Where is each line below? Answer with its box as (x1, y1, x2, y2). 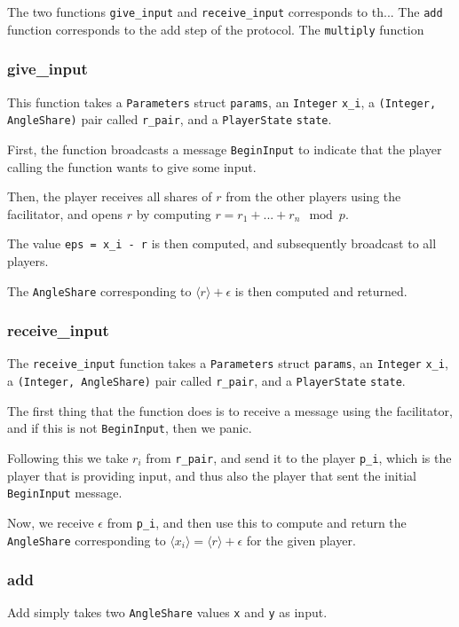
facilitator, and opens (7, 204, 123, 223)
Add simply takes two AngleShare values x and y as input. (7, 603, 328, 622)
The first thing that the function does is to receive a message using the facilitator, (7, 401, 453, 419)
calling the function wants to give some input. (7, 157, 257, 176)
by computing (136, 204, 211, 223)
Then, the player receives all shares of (7, 187, 212, 206)
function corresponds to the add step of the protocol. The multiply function (7, 20, 424, 38)
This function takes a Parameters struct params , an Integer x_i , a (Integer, (7, 92, 437, 111)
